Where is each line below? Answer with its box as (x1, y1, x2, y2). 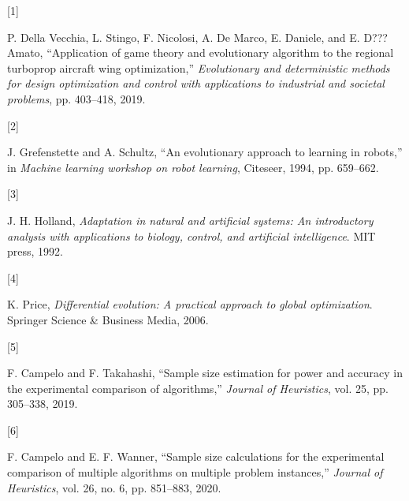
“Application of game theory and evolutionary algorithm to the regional (46, 44, 394, 61)
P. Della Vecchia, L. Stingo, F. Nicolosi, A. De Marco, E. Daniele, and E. (7, 28, 360, 45)
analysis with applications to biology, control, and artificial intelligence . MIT (7, 227, 376, 244)
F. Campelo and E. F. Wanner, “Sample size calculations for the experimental (7, 448, 385, 465)
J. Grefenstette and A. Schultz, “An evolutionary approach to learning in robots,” (7, 144, 403, 160)
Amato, (7, 44, 43, 61)
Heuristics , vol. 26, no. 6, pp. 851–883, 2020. (7, 479, 221, 495)
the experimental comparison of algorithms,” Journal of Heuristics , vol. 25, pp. (7, 379, 389, 396)
